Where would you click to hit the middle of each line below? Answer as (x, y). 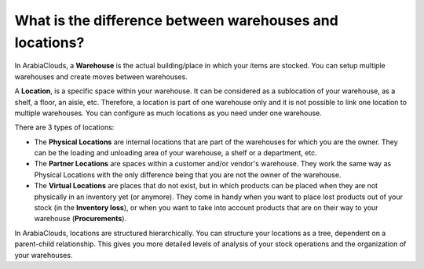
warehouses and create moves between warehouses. (101, 76)
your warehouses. (44, 255)
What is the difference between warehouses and (177, 20)
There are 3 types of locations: (64, 127)
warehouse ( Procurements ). (80, 219)
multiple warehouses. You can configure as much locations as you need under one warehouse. (168, 113)
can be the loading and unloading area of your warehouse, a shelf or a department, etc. (175, 153)
